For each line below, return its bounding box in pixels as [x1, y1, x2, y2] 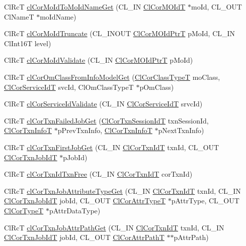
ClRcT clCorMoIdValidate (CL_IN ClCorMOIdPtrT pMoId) [4, 55, 193, 65]
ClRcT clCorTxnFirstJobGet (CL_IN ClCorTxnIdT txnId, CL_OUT [4, 142, 219, 152]
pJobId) [63, 152, 88, 162]
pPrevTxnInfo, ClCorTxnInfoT [57, 125, 152, 136]
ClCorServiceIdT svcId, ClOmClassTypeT [4, 81, 134, 92]
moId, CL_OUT [191, 2, 242, 12]
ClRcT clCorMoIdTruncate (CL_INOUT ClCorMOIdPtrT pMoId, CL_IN [4, 28, 235, 39]
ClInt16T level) [4, 38, 51, 48]
